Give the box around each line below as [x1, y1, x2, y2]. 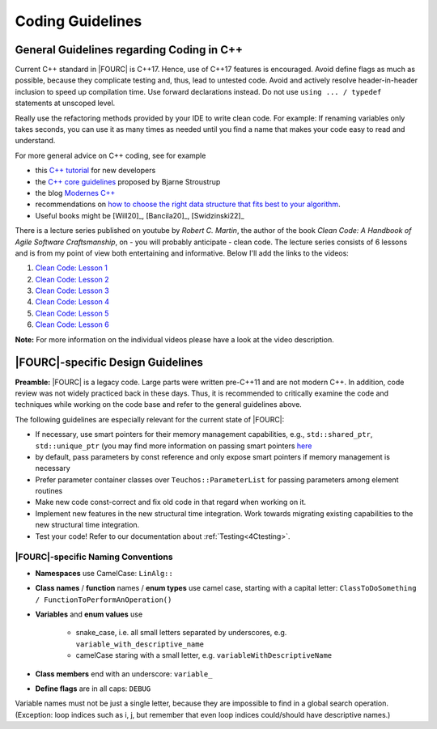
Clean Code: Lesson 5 [35, 308, 109, 318]
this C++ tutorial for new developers [35, 166, 156, 176]
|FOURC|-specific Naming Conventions [15, 551, 173, 562]
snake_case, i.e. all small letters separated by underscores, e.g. [75, 628, 287, 638]
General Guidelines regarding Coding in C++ [15, 43, 243, 57]
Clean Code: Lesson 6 [35, 320, 109, 329]
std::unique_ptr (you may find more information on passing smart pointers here [35, 441, 312, 451]
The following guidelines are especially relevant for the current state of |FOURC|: [15, 414, 285, 424]
